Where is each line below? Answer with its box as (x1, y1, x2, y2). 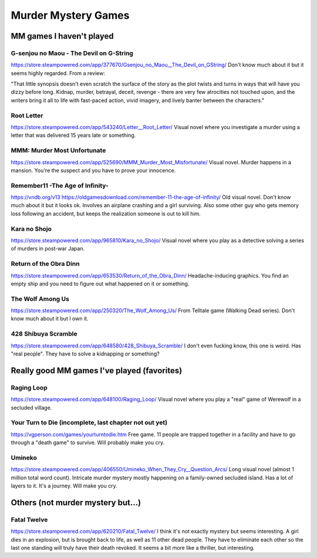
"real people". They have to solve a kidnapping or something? (11, 350, 160, 357)
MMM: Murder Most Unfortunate (11, 147, 106, 155)
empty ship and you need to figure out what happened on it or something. (11, 280, 190, 287)
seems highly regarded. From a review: (11, 69, 105, 76)
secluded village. (11, 404, 52, 411)
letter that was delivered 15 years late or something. (11, 132, 136, 139)
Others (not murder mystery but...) (11, 498, 141, 508)
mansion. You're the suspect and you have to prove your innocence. (11, 167, 176, 174)
